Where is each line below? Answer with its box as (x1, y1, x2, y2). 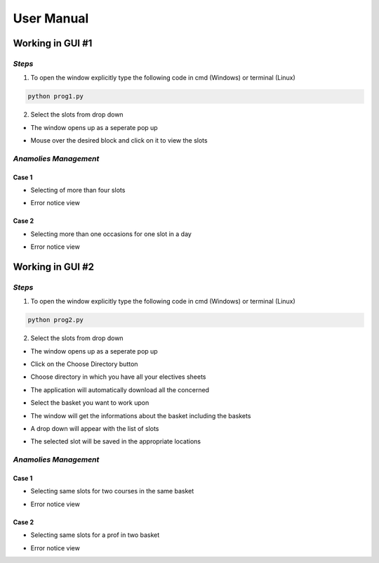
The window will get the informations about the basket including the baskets (30, 411, 251, 420)
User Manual (13, 11, 89, 26)
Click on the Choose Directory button (30, 360, 138, 368)
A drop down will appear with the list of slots (30, 425, 159, 433)
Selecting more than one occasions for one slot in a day (30, 229, 192, 238)
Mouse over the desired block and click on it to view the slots (30, 136, 208, 145)
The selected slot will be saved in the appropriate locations (30, 437, 201, 446)
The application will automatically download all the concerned (30, 385, 210, 394)
